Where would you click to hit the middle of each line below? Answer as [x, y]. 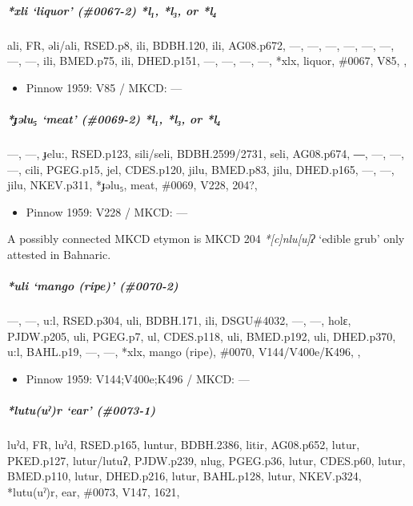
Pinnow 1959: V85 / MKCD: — [104, 87]
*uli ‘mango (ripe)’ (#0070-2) [93, 286]
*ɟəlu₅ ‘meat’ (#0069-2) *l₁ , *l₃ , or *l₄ [114, 118]
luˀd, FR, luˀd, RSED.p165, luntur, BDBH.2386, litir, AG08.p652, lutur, [184, 444]
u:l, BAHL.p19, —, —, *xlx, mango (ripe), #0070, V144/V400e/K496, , [184, 352]
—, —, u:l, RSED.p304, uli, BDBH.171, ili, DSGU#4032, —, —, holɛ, [179, 320]
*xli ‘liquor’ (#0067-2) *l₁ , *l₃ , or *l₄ [112, 10]
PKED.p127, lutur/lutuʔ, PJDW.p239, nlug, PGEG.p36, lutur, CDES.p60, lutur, [206, 460]
